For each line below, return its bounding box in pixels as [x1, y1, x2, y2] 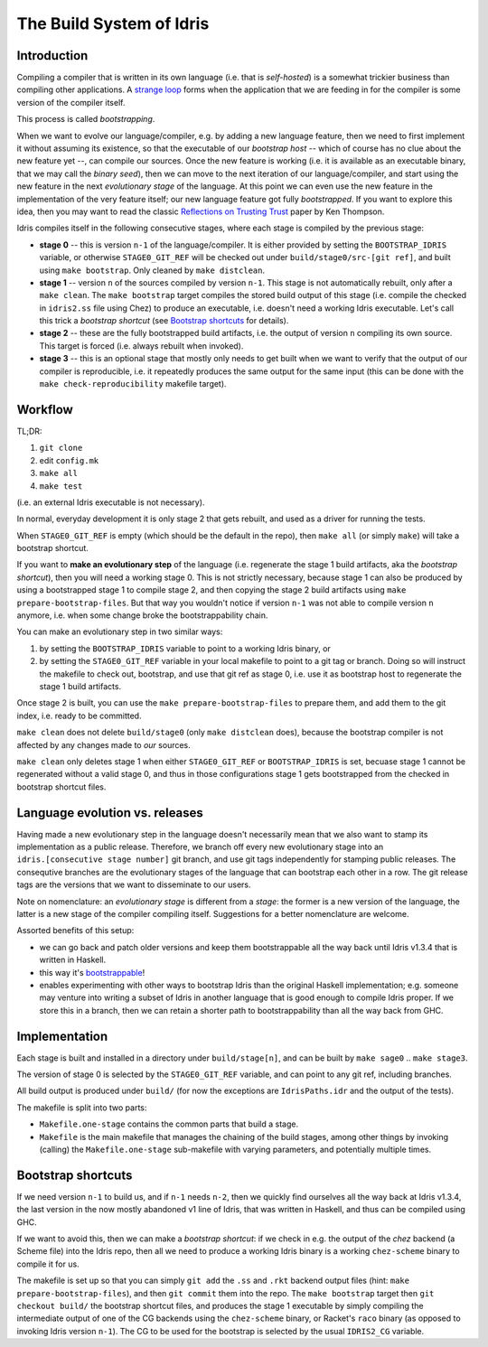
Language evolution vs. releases [16, 805, 203, 820]
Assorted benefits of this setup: [16, 925, 135, 936]
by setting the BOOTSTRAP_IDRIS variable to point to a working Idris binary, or [39, 642, 332, 654]
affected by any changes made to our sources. [16, 739, 192, 750]
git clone [39, 443, 83, 454]
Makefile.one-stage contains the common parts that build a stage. [39, 1118, 298, 1129]
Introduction [16, 48, 89, 63]
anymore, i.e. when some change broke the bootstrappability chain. [16, 610, 268, 621]
